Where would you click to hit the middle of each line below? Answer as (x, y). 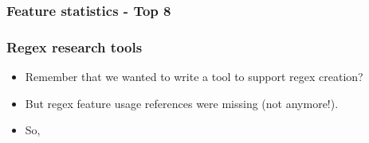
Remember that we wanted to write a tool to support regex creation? (194, 77)
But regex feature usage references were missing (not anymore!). (182, 103)
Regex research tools (75, 46)
